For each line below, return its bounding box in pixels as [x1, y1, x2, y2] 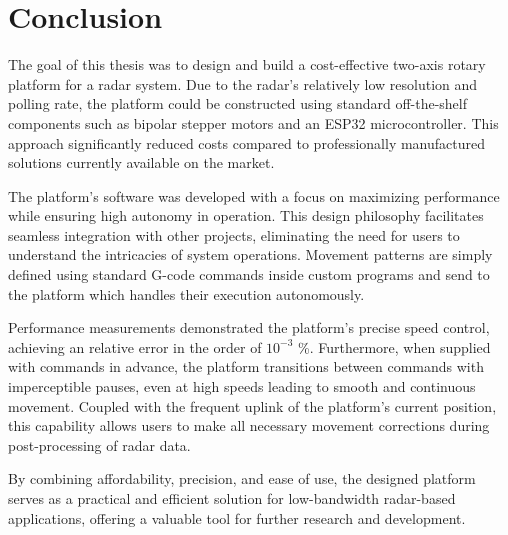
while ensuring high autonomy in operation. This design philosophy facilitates [8, 205, 484, 226]
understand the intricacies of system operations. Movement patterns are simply [8, 244, 493, 265]
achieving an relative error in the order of [8, 336, 262, 357]
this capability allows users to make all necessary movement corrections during [8, 415, 490, 436]
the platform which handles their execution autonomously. [8, 283, 365, 304]
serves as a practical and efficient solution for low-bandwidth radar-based [8, 488, 456, 508]
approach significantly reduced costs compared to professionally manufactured [8, 132, 485, 153]
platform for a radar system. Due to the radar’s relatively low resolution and [8, 73, 478, 94]
